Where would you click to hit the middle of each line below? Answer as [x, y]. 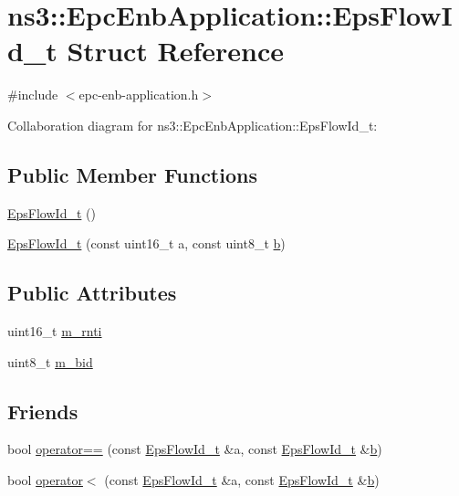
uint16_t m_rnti [55, 331]
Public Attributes [92, 293]
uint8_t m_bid [50, 361]
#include [33, 95]
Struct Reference [176, 51]
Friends [43, 411]
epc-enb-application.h [139, 95]
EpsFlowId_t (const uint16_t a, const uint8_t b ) [146, 243]
